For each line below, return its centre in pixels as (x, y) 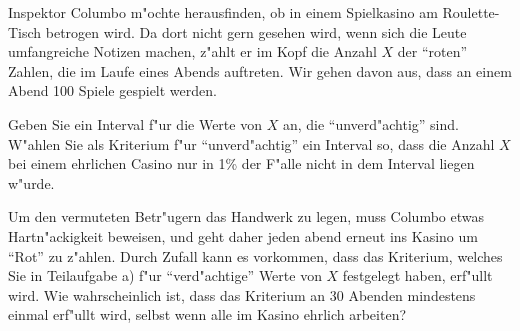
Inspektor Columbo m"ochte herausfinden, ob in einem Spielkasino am (223, 12)
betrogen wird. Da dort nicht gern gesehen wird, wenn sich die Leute (256, 31)
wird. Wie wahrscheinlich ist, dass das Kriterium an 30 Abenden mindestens (242, 294)
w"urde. (31, 182)
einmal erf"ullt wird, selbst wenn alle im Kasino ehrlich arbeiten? (207, 314)
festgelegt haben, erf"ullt (417, 275)
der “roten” (432, 51)
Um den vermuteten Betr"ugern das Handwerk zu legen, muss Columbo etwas (246, 216)
